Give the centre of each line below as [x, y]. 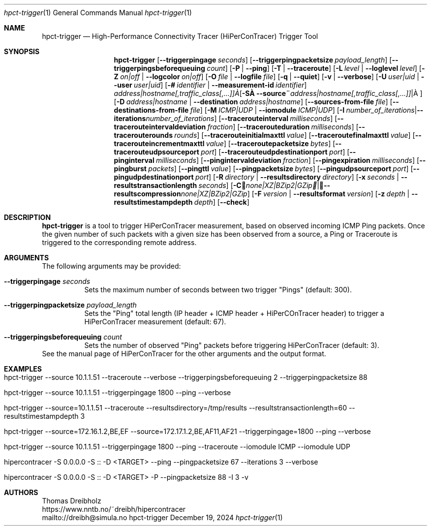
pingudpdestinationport [154, 177]
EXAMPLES [23, 369]
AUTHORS [21, 492]
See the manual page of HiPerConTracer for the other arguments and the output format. [184, 354]
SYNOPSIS [22, 51]
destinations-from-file [151, 110]
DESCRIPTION [28, 217]
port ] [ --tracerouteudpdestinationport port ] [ [275, 152]
